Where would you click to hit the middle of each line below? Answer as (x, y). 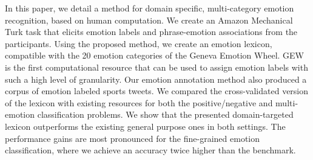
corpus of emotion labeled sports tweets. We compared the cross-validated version (157, 91)
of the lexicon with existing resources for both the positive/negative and (139, 102)
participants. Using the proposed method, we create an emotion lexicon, (139, 43)
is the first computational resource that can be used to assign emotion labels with (156, 67)
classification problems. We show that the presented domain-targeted (165, 114)
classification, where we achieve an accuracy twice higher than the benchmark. (150, 150)
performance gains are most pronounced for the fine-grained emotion (133, 138)
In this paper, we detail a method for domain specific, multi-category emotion (150, 8)
